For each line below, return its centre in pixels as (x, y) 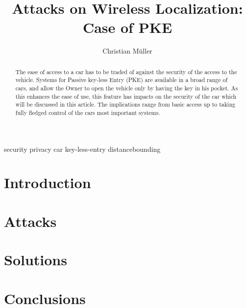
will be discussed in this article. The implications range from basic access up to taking (125, 104)
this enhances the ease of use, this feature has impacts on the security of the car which (126, 96)
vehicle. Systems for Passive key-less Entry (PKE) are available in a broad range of (122, 80)
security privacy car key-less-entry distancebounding (82, 149)
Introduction (48, 182)
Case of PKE (127, 27)
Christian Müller (127, 51)
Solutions (36, 260)
